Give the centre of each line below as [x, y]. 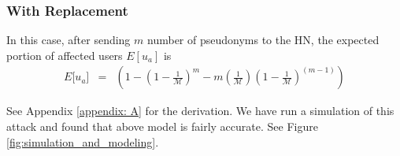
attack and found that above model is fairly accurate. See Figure [162, 126]
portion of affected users [65, 55]
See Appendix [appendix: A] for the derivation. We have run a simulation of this [200, 111]
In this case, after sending [69, 40]
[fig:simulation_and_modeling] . [83, 141]
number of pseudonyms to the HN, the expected [263, 40]
